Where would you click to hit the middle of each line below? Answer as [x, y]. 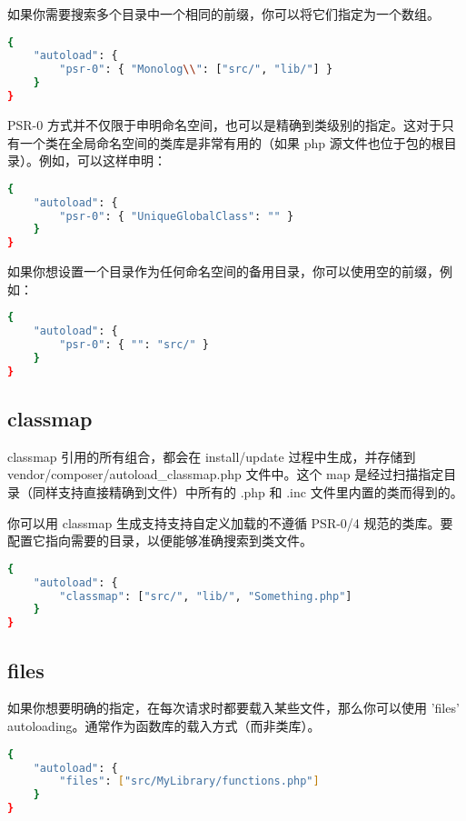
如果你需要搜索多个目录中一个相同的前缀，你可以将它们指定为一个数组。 [223, 14]
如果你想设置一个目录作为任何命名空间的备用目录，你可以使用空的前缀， [223, 271]
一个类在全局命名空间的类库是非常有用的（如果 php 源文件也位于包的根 [232, 142]
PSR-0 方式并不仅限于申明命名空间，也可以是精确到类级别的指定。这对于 [224, 124]
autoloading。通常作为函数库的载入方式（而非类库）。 [164, 726]
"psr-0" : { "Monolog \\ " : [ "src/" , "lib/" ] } [196, 70]
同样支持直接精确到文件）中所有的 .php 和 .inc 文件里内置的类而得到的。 [248, 492]
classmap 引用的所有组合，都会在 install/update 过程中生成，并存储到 [212, 456]
